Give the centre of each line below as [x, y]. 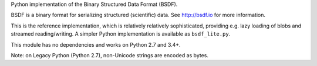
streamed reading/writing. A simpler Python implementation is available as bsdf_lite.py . [121, 34]
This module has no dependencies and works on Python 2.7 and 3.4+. [96, 44]
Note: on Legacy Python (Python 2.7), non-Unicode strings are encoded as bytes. [109, 55]
